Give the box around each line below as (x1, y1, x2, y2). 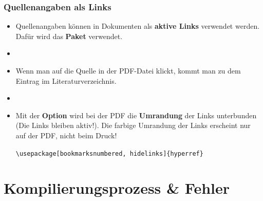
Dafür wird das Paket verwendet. (15, 30, 123, 41)
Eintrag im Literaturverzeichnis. (15, 75, 117, 86)
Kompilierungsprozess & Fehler (4, 177, 230, 198)
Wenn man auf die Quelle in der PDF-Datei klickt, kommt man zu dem (15, 65, 241, 76)
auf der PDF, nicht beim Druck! (15, 130, 117, 140)
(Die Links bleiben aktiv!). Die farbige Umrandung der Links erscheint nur (15, 120, 251, 131)
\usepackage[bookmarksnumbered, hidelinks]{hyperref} (15, 150, 203, 157)
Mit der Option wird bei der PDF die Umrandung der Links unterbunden (15, 109, 257, 120)
